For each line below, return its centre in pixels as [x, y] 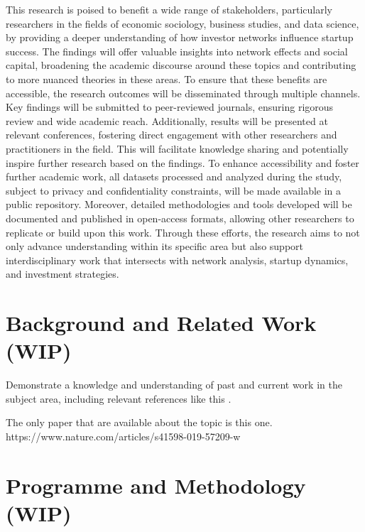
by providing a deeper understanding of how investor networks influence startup [180, 37]
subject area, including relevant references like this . [119, 398]
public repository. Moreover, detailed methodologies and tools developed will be [179, 204]
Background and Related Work [161, 323]
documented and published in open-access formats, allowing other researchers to [180, 218]
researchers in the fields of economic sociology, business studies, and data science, [182, 23]
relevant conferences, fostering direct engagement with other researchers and [171, 135]
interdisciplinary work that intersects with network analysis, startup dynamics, [177, 260]
